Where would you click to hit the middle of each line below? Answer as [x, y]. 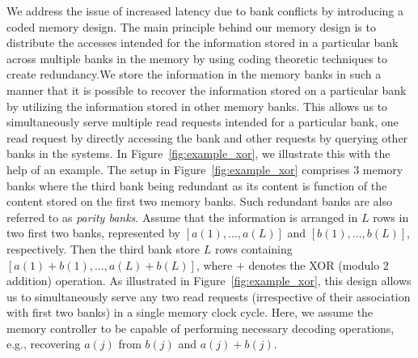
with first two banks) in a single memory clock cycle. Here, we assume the [190, 312]
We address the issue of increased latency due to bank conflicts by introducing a [205, 11]
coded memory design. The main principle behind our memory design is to [191, 26]
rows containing [253, 248]
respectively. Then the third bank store [103, 248]
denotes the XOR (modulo [314, 264]
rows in [391, 217]
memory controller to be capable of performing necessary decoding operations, [201, 328]
